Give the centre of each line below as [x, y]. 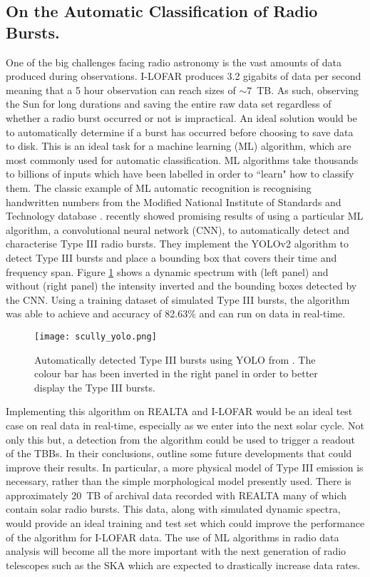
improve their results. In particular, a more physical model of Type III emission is [185, 467]
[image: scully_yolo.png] [96, 336]
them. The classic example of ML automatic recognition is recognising [159, 187]
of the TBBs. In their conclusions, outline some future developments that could [179, 453]
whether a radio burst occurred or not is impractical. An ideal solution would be [181, 117]
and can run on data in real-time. [272, 313]
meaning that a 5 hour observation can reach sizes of [121, 90]
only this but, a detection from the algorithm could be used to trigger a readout [180, 439]
